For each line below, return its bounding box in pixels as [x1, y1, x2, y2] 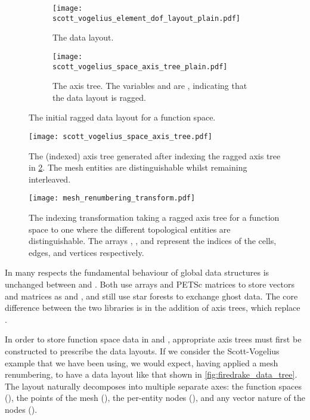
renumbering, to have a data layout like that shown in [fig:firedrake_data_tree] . [5, 368, 297, 381]
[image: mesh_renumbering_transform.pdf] [29, 194, 196, 203]
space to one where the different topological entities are [29, 223, 231, 235]
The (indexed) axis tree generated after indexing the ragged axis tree [29, 149, 281, 162]
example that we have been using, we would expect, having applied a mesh [5, 356, 278, 369]
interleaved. [29, 172, 71, 185]
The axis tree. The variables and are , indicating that [52, 79, 247, 92]
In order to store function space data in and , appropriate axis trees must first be [5, 333, 302, 345]
